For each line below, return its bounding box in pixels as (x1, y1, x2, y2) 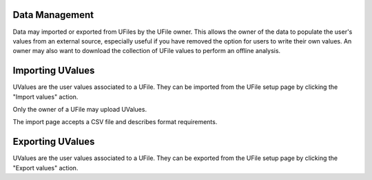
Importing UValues (12, 65, 95, 77)
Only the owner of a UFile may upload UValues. (12, 105, 147, 113)
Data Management (12, 9, 94, 21)
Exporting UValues (12, 136, 95, 148)
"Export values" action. (12, 163, 79, 172)
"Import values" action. (12, 92, 79, 101)
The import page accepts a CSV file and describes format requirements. (12, 118, 218, 126)
